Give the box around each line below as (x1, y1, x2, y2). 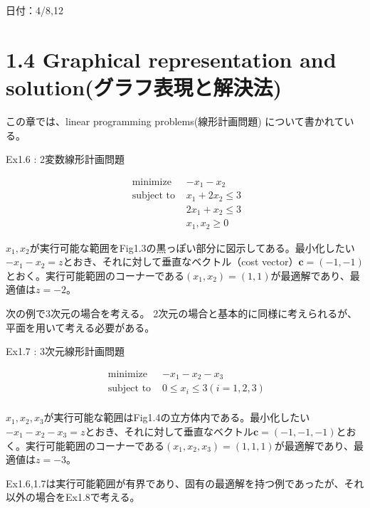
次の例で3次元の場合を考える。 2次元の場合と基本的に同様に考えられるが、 (6, 306, 357, 320)
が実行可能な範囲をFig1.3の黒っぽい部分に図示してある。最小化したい (29, 240, 355, 255)
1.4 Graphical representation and (6, 44, 337, 73)
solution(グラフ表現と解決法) (6, 72, 282, 101)
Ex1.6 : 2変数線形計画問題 (6, 152, 125, 166)
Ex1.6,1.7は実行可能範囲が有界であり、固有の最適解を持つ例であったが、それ (6, 475, 364, 490)
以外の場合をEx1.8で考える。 (6, 490, 140, 504)
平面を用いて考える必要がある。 (6, 319, 155, 334)
